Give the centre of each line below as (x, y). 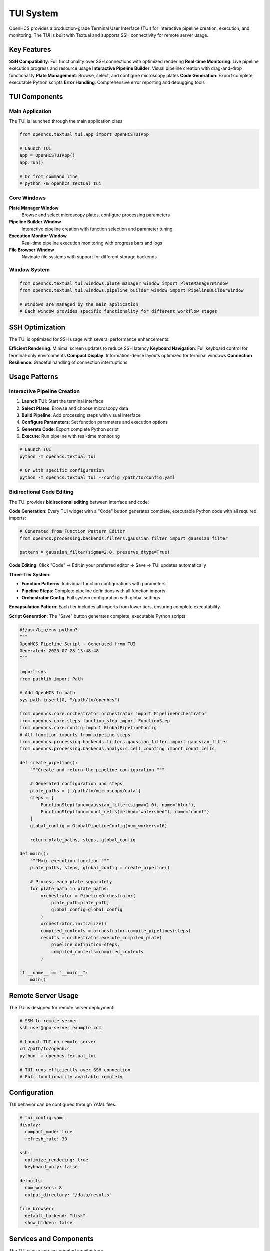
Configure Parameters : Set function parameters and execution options (95, 422)
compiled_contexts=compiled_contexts (97, 952)
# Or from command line (49, 176)
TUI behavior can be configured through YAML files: (63, 1105)
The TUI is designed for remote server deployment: (62, 1007)
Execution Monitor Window (38, 236)
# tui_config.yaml (42, 1118)
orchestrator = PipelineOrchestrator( (88, 895)
